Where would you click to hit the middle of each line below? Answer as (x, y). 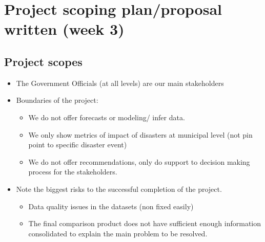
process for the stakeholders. (73, 172)
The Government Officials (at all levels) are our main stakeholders (120, 83)
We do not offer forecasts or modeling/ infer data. (107, 117)
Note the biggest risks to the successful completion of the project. (119, 189)
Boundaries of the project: (57, 100)
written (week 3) (64, 29)
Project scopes (43, 61)
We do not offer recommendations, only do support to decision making (139, 161)
